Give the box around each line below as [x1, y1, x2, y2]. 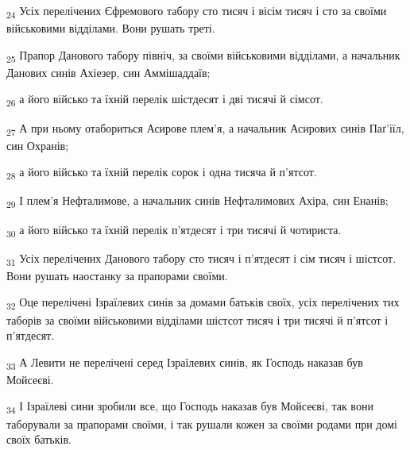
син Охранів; [6, 137, 69, 153]
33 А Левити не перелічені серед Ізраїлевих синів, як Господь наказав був [6, 353, 363, 372]
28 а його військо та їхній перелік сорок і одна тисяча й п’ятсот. [6, 163, 317, 183]
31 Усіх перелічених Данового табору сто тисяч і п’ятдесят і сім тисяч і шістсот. [6, 249, 396, 268]
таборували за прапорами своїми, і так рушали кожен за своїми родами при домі [6, 415, 397, 432]
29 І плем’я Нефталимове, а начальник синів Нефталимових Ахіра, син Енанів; [6, 192, 389, 211]
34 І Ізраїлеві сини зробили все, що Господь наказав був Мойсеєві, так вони [6, 398, 373, 417]
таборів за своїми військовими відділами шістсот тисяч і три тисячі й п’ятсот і [6, 311, 389, 328]
